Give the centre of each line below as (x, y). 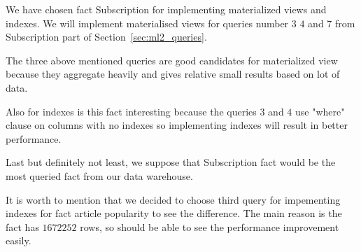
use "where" (320, 111)
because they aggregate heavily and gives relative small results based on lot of (173, 74)
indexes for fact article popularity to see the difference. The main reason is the (174, 213)
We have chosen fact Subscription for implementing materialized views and (166, 9)
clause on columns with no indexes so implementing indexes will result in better (177, 125)
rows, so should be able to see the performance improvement (210, 226)
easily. (19, 240)
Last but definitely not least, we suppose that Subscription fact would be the (171, 162)
